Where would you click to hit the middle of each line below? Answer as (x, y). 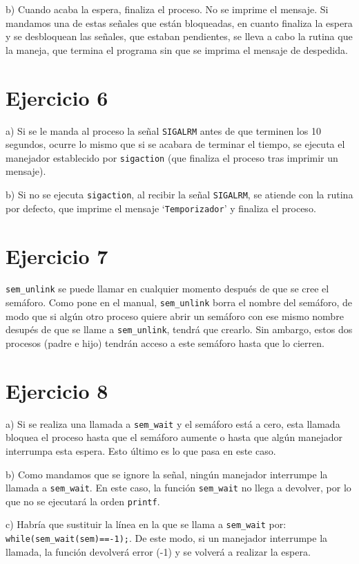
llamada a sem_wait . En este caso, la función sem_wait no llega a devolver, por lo (178, 488)
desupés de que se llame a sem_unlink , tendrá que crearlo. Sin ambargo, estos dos (179, 329)
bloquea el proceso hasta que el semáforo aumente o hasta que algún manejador (174, 437)
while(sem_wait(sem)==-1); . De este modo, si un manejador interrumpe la (167, 538)
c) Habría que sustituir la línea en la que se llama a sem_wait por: (146, 524)
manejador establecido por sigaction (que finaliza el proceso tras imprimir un (172, 157)
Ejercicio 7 (57, 255)
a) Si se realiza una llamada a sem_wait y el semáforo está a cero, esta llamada (173, 423)
